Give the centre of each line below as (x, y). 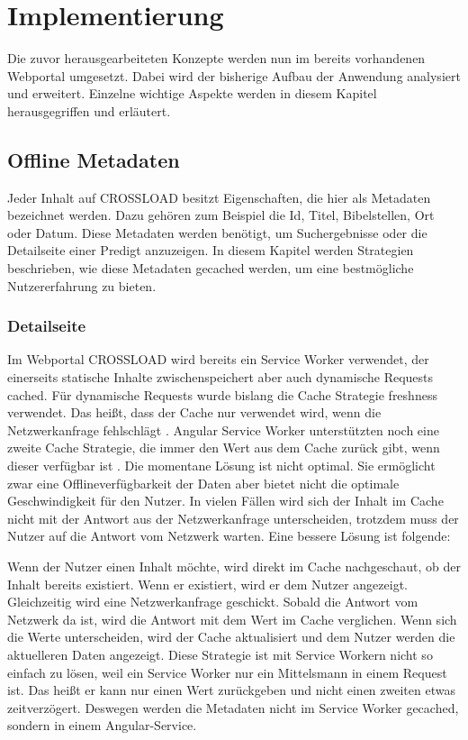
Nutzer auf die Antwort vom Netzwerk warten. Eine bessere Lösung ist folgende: (229, 536)
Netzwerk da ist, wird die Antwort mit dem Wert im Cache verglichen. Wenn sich (232, 619)
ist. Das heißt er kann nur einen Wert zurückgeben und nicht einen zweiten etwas (231, 690)
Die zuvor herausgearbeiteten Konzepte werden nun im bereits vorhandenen (216, 58)
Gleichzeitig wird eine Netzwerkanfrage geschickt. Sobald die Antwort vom (213, 602)
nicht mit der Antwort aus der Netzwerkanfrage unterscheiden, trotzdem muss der (233, 518)
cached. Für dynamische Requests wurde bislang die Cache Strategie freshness (222, 394)
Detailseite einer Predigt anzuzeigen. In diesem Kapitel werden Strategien (211, 250)
